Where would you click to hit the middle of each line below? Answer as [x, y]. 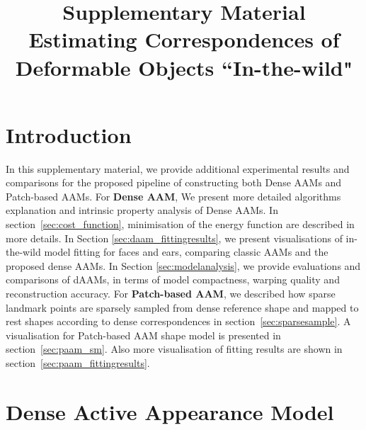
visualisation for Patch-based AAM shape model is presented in [143, 335]
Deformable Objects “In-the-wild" [184, 67]
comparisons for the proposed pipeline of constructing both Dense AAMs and [174, 182]
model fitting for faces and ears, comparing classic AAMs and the [186, 252]
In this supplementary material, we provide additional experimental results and [178, 168]
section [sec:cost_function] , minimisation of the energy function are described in [180, 224]
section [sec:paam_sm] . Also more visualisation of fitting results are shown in [174, 349]
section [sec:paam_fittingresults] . [78, 363]
